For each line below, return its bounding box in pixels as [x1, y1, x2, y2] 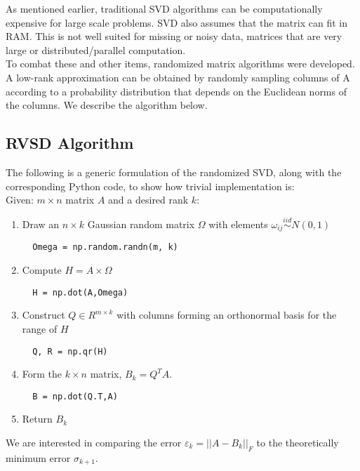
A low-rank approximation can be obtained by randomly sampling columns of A [6, 69, 350, 84]
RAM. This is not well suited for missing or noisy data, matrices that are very [6, 29, 342, 44]
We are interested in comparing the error [6, 435, 182, 449]
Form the [22, 366, 62, 381]
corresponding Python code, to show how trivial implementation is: [6, 178, 295, 193]
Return [22, 411, 53, 426]
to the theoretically [256, 435, 339, 449]
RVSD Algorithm [6, 132, 134, 154]
